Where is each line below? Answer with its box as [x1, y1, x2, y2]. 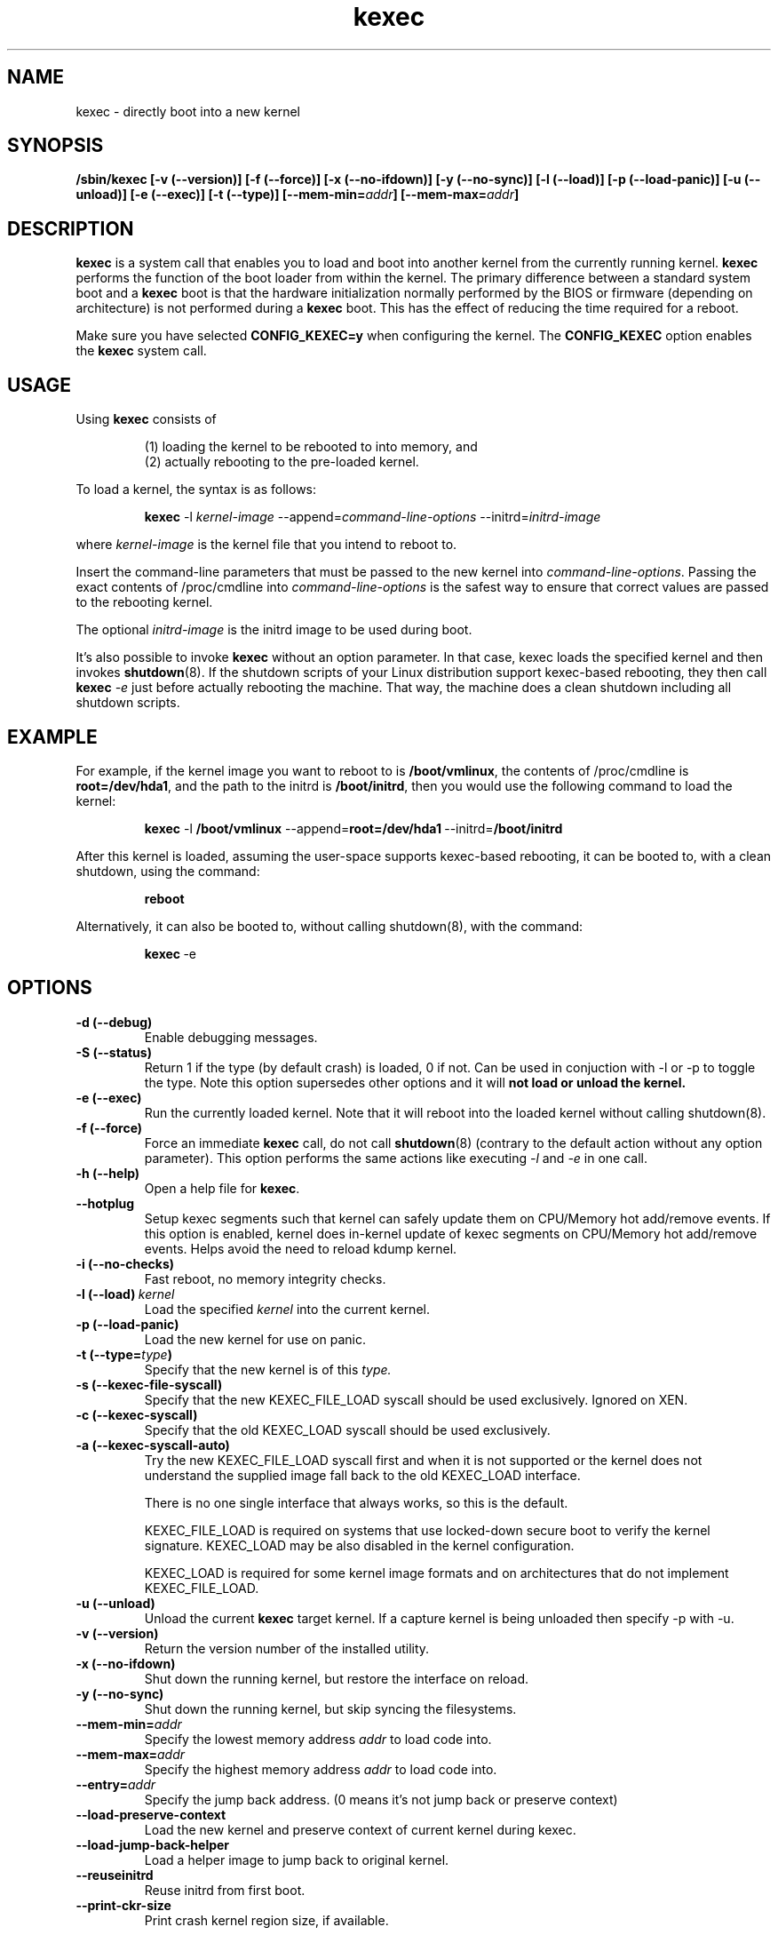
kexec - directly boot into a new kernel [75, 103, 300, 119]
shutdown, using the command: [75, 863, 260, 879]
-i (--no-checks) [75, 1255, 175, 1271]
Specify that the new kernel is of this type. [144, 1361, 392, 1377]
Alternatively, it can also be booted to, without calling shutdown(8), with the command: [75, 918, 583, 934]
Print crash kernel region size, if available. [144, 1912, 389, 1928]
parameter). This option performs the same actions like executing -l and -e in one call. [144, 1150, 648, 1166]
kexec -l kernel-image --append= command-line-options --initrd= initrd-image [144, 509, 601, 525]
